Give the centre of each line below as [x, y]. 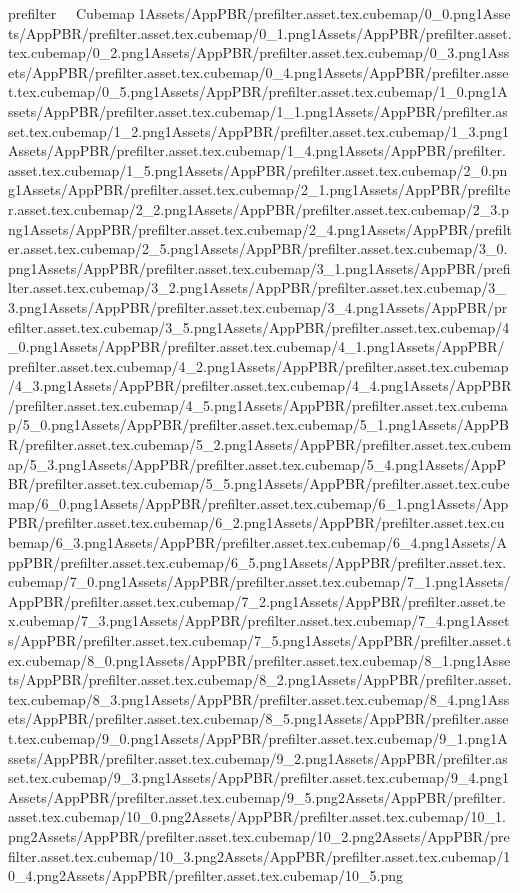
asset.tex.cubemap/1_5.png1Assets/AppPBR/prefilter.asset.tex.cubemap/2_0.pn [258, 169]
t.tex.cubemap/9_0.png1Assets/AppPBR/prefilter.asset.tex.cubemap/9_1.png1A [258, 737]
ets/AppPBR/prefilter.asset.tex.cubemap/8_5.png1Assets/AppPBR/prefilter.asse [258, 718]
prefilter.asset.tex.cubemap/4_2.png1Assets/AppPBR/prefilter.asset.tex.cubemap [258, 365]
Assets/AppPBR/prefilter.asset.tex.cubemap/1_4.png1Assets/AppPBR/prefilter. [257, 150]
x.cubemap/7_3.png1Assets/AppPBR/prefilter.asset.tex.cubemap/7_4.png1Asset [259, 620]
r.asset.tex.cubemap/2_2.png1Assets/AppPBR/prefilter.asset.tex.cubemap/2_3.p [258, 208]
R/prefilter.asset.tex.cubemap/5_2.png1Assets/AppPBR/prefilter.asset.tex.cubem [260, 444]
